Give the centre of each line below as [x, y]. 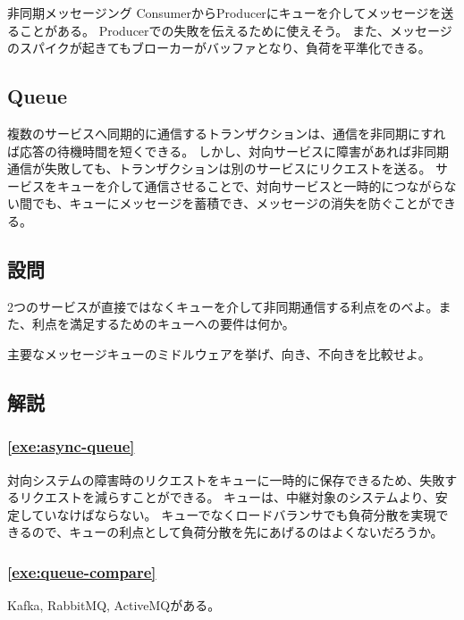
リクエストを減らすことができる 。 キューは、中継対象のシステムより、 [227, 497]
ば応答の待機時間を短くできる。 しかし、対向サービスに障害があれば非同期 [228, 151]
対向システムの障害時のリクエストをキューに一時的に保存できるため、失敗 [226, 479]
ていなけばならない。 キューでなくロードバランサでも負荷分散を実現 [234, 514]
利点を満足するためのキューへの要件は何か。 [163, 324]
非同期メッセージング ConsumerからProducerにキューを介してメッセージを [224, 13]
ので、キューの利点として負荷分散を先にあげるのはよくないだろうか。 [237, 532]
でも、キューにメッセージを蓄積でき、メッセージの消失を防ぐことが [232, 203]
